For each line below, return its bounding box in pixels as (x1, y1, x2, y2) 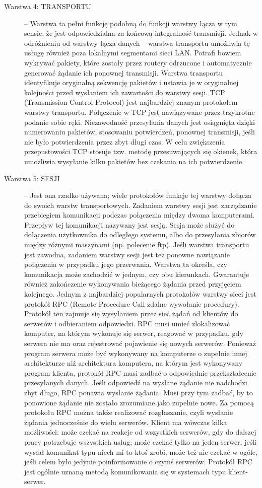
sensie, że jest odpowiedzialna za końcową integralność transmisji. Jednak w (24, 28, 258, 38)
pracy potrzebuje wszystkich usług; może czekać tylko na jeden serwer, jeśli (24, 436, 256, 447)
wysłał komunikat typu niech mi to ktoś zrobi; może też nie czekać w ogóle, (24, 446, 257, 457)
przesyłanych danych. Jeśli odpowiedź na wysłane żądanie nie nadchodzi (24, 377, 247, 388)
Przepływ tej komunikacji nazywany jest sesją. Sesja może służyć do (24, 219, 235, 230)
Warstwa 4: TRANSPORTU (4, 1, 91, 11)
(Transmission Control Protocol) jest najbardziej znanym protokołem (24, 97, 238, 107)
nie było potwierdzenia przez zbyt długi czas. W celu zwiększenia (24, 136, 225, 147)
